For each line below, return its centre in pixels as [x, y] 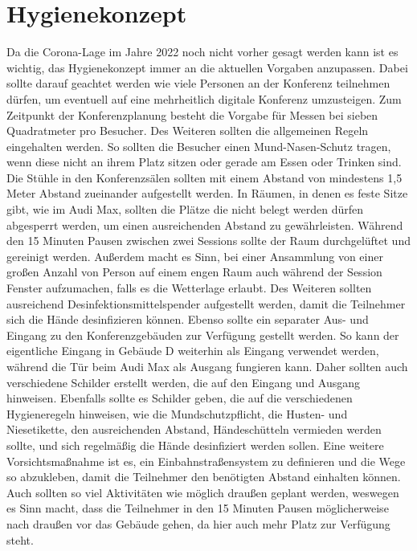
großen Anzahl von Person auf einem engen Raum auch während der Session [194, 272]
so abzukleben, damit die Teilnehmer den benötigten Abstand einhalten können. [204, 477]
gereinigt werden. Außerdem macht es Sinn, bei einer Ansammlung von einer [195, 256]
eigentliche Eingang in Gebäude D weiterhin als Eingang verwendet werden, [193, 351]
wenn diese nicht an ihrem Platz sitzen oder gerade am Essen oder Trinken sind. [204, 162]
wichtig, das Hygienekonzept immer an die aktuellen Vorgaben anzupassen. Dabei [207, 67]
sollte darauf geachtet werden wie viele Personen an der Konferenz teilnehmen [198, 83]
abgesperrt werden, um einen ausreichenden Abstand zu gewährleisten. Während [205, 224]
